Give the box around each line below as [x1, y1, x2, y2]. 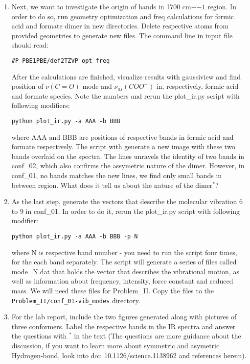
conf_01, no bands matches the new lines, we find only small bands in [11, 170, 222, 181]
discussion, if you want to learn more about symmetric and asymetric [11, 340, 220, 351]
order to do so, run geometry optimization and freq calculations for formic [11, 11, 234, 21]
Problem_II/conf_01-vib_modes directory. [11, 295, 140, 305]
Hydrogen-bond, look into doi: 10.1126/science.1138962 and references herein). [11, 350, 247, 360]
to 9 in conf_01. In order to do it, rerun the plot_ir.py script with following [11, 206, 240, 216]
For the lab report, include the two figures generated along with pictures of [11, 312, 237, 322]
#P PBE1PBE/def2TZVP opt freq [11, 57, 110, 64]
